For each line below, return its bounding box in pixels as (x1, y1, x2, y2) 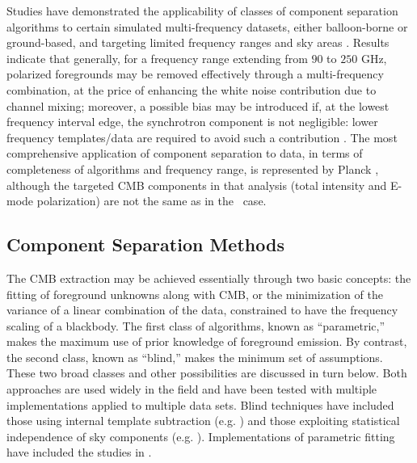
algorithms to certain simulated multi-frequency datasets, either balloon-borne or (6, 18, 408, 35)
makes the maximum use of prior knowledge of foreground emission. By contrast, (6, 333, 407, 350)
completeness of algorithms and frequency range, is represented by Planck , (6, 160, 379, 177)
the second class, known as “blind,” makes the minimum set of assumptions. (6, 348, 383, 365)
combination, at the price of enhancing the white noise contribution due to (6, 81, 377, 98)
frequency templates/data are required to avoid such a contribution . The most (6, 128, 398, 145)
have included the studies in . (6, 444, 152, 461)
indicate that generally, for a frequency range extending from (6, 49, 308, 66)
